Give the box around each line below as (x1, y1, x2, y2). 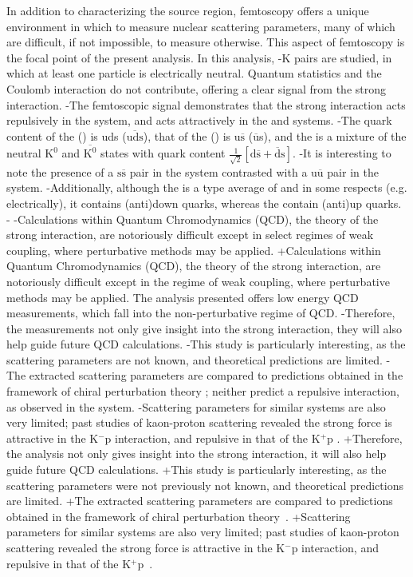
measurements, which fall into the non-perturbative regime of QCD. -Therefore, (6, 304, 395, 321)
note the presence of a (6, 163, 114, 180)
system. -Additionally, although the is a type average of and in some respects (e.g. (6, 179, 407, 196)
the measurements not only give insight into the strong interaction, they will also (6, 320, 402, 336)
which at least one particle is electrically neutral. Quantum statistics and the (6, 65, 382, 82)
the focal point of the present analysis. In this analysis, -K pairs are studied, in (6, 49, 392, 66)
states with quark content (100, 145, 226, 161)
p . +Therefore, (327, 429, 403, 446)
